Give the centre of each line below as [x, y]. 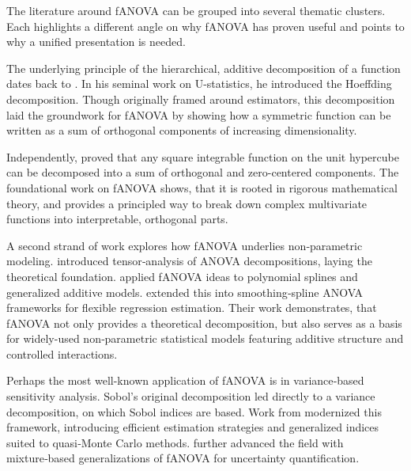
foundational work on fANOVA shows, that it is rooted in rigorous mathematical [202, 187]
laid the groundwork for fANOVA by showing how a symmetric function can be [199, 114]
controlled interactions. [62, 353]
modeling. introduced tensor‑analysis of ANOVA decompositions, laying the [189, 261]
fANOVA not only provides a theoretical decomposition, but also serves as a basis [204, 323]
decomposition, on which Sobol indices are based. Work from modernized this [194, 411]
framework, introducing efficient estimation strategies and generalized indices [193, 427]
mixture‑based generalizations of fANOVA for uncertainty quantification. [183, 458]
